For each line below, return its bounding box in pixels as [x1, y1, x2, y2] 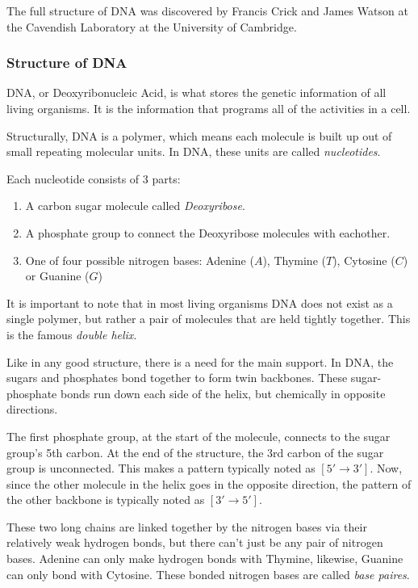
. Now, [370, 460, 403, 477]
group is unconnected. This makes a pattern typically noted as [6, 460, 316, 477]
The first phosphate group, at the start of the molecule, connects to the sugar [6, 427, 391, 444]
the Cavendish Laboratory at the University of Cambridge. [6, 18, 297, 35]
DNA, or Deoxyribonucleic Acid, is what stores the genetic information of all [6, 84, 387, 101]
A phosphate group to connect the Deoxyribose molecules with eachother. [25, 224, 391, 241]
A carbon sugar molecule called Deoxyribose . [25, 197, 245, 214]
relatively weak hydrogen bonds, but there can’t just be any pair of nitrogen [6, 534, 383, 551]
